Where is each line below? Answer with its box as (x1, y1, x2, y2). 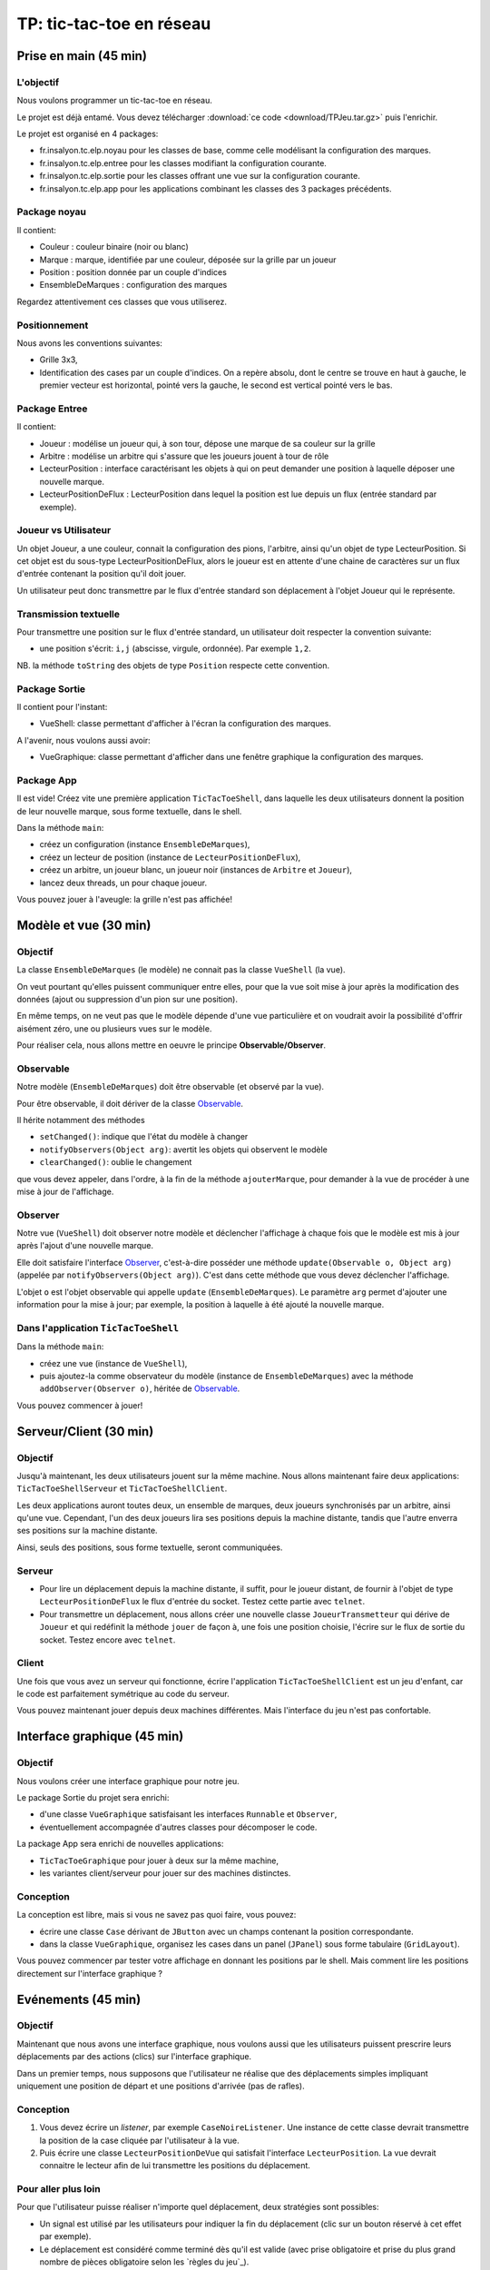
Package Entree (16, 402, 88, 415)
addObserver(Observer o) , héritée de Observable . (39, 1383, 240, 1394)
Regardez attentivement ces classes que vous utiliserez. (16, 296, 227, 307)
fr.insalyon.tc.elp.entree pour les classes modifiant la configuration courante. (39, 157, 327, 168)
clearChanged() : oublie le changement (39, 1157, 192, 1168)
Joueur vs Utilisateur (16, 524, 112, 537)
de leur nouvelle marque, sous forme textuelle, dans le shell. (16, 805, 242, 816)
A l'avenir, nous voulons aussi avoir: (16, 735, 152, 745)
